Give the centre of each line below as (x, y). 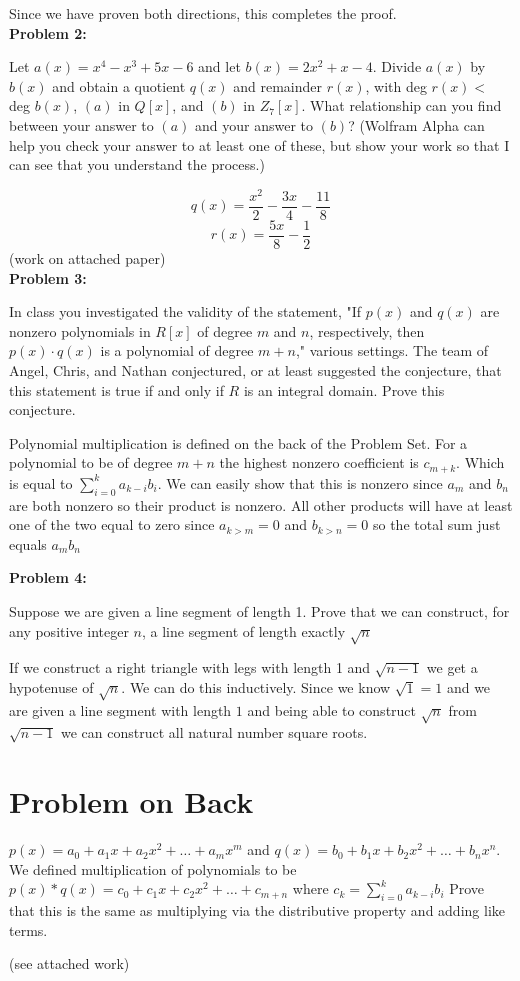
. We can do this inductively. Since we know (256, 686)
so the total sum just (436, 524)
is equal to (41, 482)
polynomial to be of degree (91, 462)
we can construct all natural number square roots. (214, 732)
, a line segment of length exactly (243, 630)
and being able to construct (332, 709)
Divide (401, 66)
